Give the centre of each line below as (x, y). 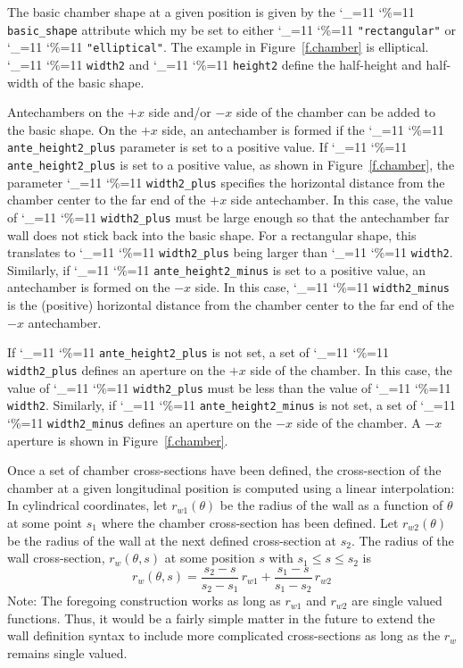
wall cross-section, (56, 558)
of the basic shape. (93, 82)
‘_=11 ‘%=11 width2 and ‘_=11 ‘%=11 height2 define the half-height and (215, 64)
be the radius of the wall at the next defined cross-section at (172, 540)
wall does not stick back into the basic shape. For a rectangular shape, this (212, 234)
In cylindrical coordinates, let (87, 505)
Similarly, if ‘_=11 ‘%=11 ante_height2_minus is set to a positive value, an (217, 269)
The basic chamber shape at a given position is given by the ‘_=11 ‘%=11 (211, 12)
